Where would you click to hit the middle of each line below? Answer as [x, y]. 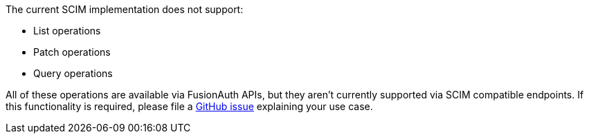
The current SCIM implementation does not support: [125, 9]
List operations [67, 31]
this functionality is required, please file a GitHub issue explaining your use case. [189, 106]
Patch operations [72, 52]
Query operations [73, 73]
